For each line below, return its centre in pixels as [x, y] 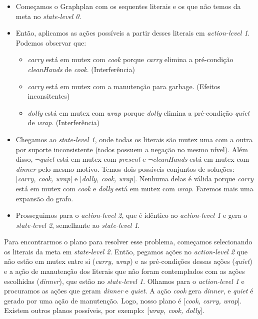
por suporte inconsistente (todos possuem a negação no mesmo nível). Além [132, 149]
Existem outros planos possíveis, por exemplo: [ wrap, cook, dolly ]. [104, 310]
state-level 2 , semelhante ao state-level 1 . [78, 225]
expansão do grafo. [44, 198]
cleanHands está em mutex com [201, 159]
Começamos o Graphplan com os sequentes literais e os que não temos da [128, 6]
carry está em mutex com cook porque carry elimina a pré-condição [130, 59]
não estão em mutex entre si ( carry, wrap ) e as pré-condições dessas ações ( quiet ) [128, 261]
